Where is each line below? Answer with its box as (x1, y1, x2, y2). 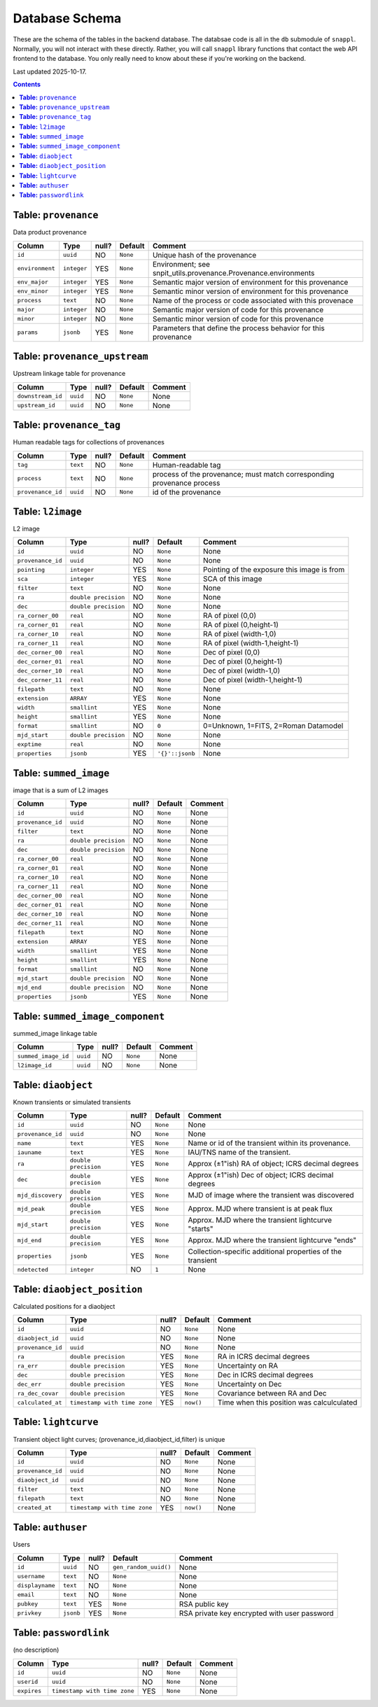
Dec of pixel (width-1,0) (203, 666, 281, 675)
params (17, 329, 38, 336)
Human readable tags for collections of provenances (13, 438, 164, 447)
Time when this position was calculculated (217, 1398, 358, 1407)
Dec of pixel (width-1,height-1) (203, 675, 303, 685)
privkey (17, 1610, 42, 1617)
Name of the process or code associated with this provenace (152, 295, 353, 305)
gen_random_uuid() (112, 1564, 171, 1571)
